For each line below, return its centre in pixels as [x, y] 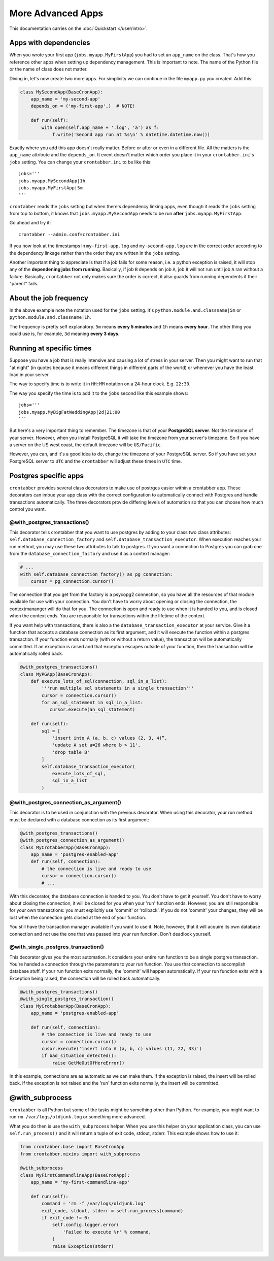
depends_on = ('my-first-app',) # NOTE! [83, 106]
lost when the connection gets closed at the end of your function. [78, 917]
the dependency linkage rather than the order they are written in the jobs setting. [95, 253]
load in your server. [30, 374]
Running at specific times [50, 349]
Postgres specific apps [46, 475]
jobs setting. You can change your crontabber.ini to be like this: [80, 162]
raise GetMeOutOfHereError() [88, 1063]
